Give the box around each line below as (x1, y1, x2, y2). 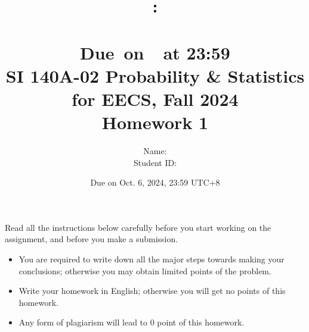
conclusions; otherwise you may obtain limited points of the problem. (18, 264, 271, 277)
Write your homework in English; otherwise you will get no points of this (18, 284, 286, 297)
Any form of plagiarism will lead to (18, 316, 148, 328)
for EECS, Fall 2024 (72, 86, 239, 111)
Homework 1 (101, 110, 209, 134)
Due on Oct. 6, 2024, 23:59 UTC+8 (90, 176, 220, 189)
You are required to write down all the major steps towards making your (18, 253, 285, 265)
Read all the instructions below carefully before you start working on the (5, 221, 271, 233)
